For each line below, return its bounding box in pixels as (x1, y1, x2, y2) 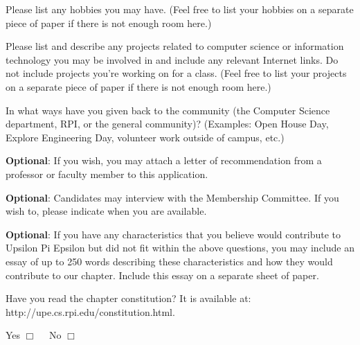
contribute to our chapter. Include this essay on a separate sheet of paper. (6, 267, 319, 282)
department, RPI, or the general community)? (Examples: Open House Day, (6, 116, 329, 131)
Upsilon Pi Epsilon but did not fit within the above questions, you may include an (6, 240, 354, 255)
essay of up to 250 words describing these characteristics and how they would (6, 254, 333, 268)
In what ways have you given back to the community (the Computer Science (6, 103, 330, 117)
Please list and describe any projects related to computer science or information (6, 39, 344, 53)
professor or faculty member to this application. (6, 166, 208, 181)
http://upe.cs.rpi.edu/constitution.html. (6, 304, 175, 319)
